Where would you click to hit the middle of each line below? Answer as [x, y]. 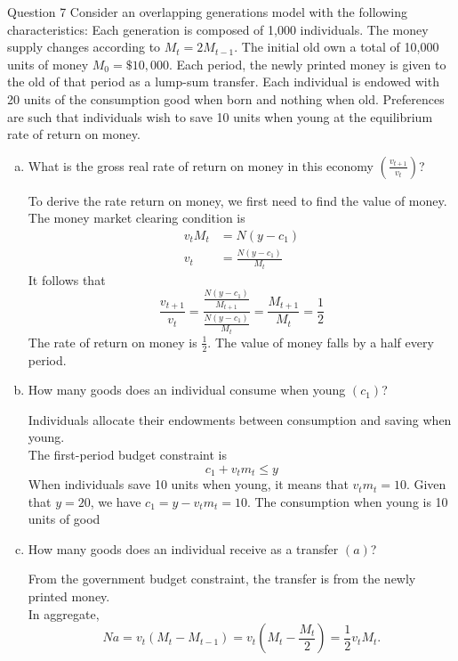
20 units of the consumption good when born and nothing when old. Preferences [226, 98]
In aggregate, [64, 613]
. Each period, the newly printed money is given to [307, 64]
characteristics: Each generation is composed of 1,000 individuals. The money [218, 29]
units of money [48, 64]
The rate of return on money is [112, 342]
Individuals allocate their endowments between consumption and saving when [240, 419]
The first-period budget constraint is [127, 455]
